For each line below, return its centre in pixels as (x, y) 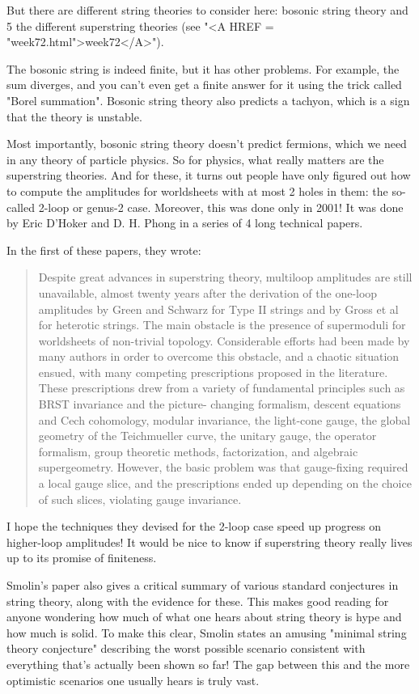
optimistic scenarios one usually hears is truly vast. (133, 680)
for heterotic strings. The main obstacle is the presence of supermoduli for (222, 325)
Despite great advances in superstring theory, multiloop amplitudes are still (225, 277)
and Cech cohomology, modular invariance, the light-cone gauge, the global (224, 419)
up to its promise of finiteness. (82, 558)
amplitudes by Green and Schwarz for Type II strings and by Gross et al (218, 309)
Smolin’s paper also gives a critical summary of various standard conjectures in (203, 585)
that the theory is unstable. (74, 116)
